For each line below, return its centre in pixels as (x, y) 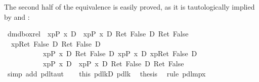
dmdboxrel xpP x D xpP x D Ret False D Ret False (98, 34)
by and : (17, 16)
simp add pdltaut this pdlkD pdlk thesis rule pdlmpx (106, 73)
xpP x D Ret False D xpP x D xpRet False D (120, 53)
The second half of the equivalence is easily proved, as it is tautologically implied (129, 7)
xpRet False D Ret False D (56, 43)
